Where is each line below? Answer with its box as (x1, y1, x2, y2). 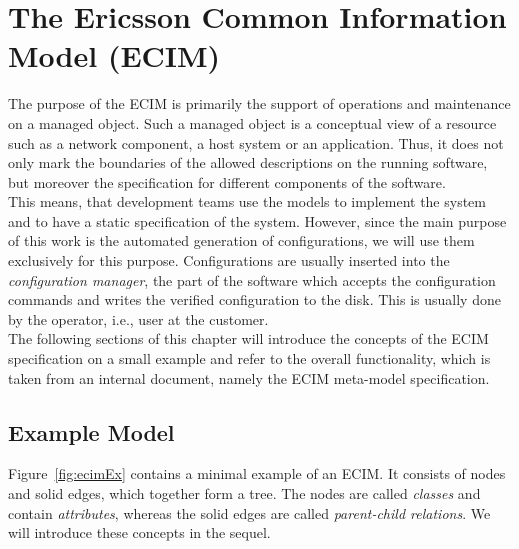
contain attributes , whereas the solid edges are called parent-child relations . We (8, 502, 491, 523)
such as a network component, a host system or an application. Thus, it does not (8, 132, 504, 153)
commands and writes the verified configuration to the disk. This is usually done (8, 289, 501, 310)
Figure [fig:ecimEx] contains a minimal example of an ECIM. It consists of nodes (8, 463, 506, 484)
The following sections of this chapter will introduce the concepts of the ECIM (8, 328, 489, 349)
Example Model (8, 416, 175, 447)
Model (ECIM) (8, 35, 221, 76)
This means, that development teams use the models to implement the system (8, 191, 487, 212)
